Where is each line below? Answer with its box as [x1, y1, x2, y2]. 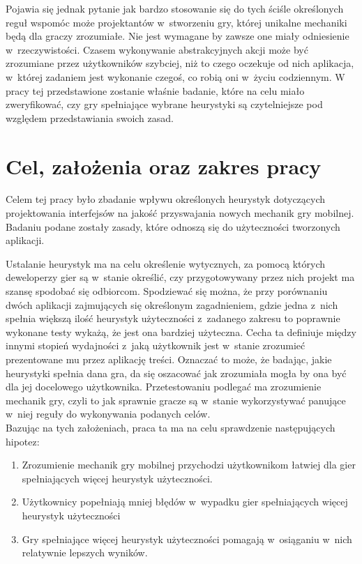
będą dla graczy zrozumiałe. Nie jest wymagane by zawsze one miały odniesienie [6, 29, 349, 43]
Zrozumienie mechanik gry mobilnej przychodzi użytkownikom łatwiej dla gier [22, 457, 356, 472]
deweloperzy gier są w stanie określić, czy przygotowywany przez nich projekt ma [6, 270, 355, 284]
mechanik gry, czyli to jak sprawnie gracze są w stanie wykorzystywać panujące [6, 392, 346, 407]
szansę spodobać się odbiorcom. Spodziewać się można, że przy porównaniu [6, 284, 328, 298]
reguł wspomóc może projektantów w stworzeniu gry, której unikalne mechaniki [6, 15, 347, 29]
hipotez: [6, 434, 40, 448]
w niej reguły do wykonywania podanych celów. [6, 406, 211, 421]
